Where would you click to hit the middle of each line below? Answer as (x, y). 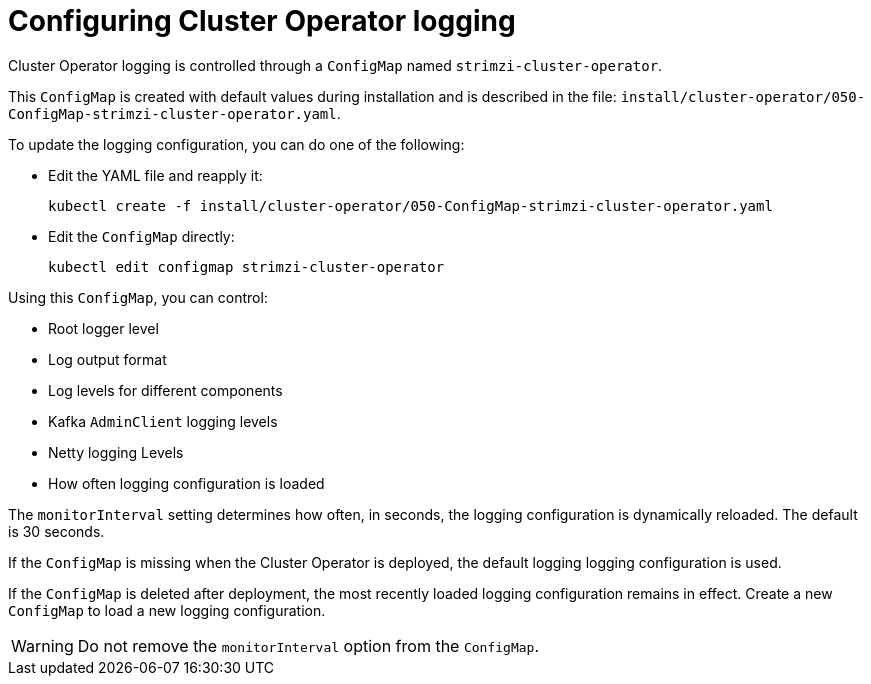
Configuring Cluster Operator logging (262, 21)
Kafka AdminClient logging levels (163, 421)
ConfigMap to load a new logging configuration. (167, 610)
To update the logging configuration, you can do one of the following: (236, 144)
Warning (42, 645)
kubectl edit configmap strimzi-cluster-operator (246, 266)
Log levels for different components (165, 390)
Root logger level (103, 328)
